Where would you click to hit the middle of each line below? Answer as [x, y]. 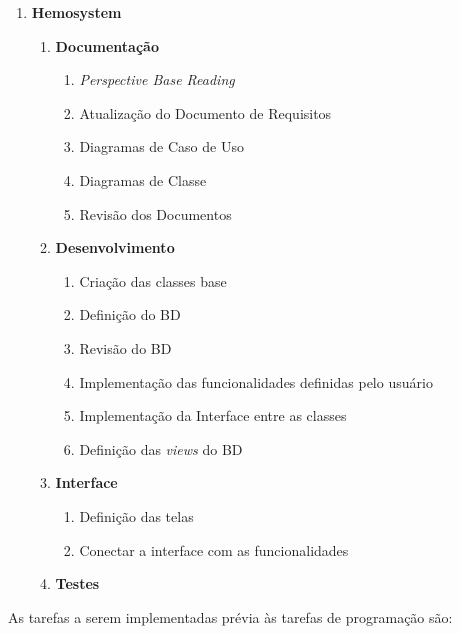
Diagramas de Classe [143, 179]
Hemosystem [76, 12]
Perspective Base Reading [157, 79]
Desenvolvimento [115, 247]
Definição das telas [136, 515]
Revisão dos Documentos [155, 213]
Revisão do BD [125, 347]
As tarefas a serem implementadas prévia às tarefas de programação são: [230, 616]
